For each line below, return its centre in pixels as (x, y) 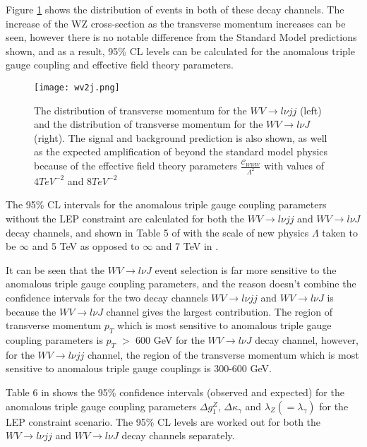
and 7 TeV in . (187, 246)
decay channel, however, (307, 340)
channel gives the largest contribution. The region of (219, 311)
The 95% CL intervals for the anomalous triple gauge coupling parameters (166, 204)
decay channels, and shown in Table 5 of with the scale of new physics (157, 232)
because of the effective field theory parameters (136, 165)
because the (31, 311)
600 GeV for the (170, 340)
